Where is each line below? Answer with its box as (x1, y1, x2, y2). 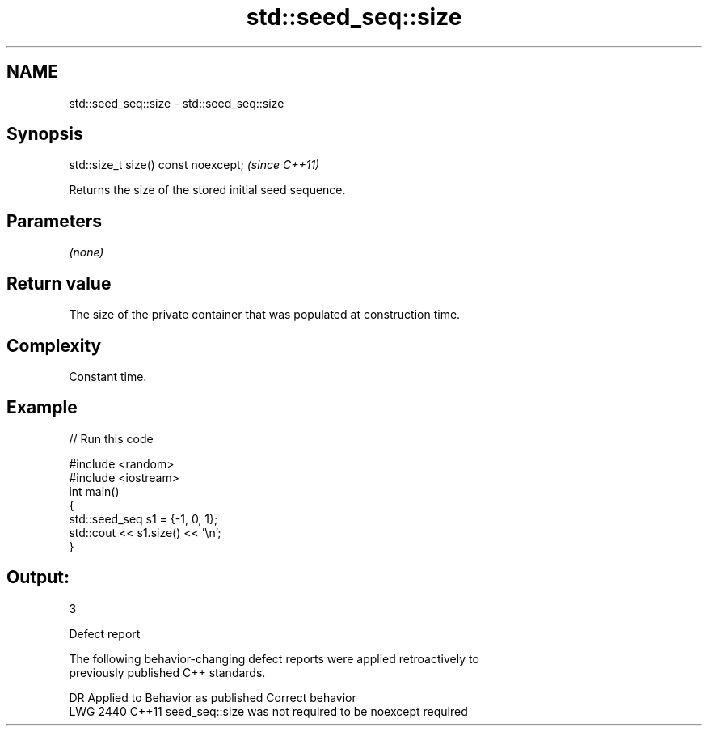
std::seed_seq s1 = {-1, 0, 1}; (69, 511, 218, 526)
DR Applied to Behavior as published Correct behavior (69, 690, 356, 704)
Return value (6, 273, 112, 294)
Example (6, 397, 78, 418)
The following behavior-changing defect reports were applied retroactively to (69, 651, 479, 666)
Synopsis (6, 124, 83, 145)
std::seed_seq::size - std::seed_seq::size (69, 95, 284, 110)
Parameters (6, 210, 102, 231)
